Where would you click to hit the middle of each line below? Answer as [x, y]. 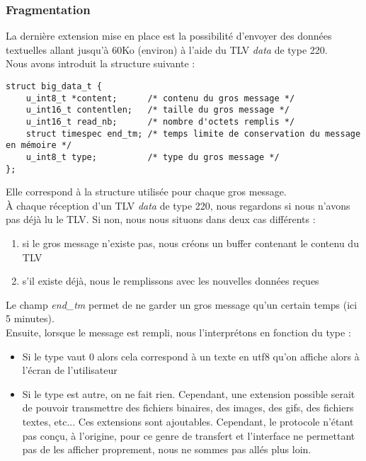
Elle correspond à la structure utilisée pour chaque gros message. [146, 192]
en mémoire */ [39, 146]
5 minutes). [30, 318]
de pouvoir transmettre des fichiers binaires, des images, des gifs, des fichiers [188, 408]
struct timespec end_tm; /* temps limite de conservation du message [193, 133]
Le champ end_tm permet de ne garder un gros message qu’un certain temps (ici [182, 304]
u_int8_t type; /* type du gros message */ [153, 157]
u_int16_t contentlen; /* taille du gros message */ [158, 110]
